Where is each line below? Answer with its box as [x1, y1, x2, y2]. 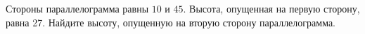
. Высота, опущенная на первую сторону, [183, 1, 360, 15]
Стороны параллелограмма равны [6, 1, 149, 15]
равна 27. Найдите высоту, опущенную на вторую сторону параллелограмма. [6, 15, 335, 29]
